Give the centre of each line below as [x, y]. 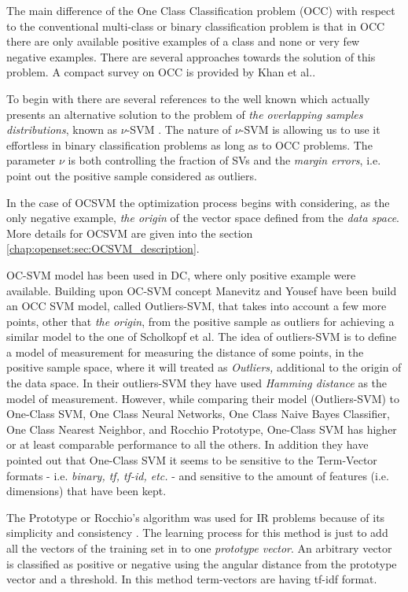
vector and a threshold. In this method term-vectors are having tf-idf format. [192, 579]
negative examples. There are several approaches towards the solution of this [191, 56]
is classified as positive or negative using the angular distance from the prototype [202, 563]
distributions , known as [62, 129]
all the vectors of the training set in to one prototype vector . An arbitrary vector [199, 548]
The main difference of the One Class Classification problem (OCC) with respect [201, 10]
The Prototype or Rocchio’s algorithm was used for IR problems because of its [196, 517]
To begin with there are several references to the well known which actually [188, 98]
